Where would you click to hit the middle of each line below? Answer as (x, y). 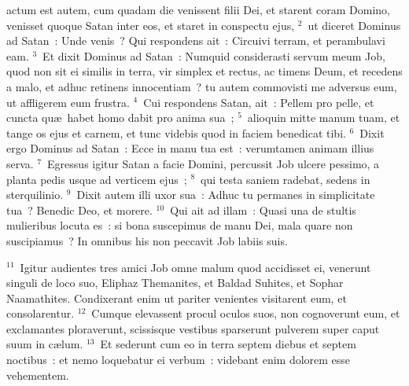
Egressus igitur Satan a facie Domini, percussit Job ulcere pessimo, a (214, 163)
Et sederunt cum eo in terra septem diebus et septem (228, 344)
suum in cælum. (45, 344)
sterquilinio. (35, 195)
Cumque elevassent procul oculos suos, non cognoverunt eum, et (246, 313)
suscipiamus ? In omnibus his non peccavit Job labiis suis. (147, 240)
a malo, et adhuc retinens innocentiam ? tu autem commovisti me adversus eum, (202, 86)
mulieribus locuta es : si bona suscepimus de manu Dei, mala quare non (180, 225)
